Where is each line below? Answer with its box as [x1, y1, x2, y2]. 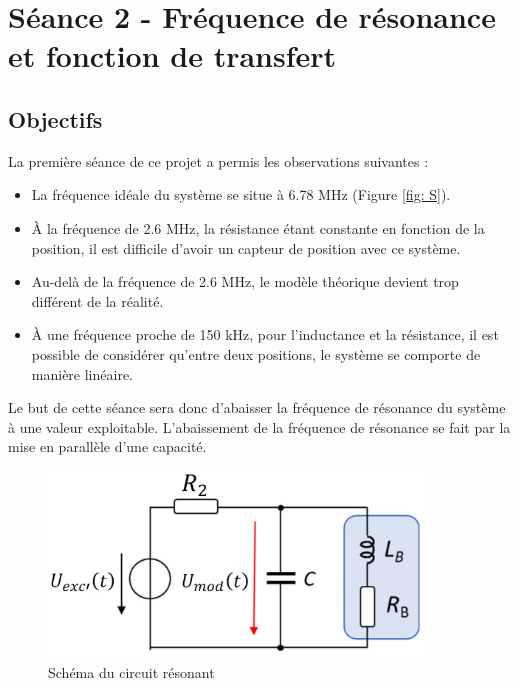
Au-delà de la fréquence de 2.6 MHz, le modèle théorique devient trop [31, 271, 459, 292]
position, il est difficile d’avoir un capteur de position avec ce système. [31, 237, 461, 258]
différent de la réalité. [31, 290, 164, 311]
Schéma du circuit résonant [48, 661, 215, 682]
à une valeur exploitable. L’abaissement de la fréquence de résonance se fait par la [8, 416, 511, 437]
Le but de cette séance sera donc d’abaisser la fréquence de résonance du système [8, 397, 506, 418]
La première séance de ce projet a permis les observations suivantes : [8, 150, 429, 171]
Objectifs [8, 103, 103, 134]
